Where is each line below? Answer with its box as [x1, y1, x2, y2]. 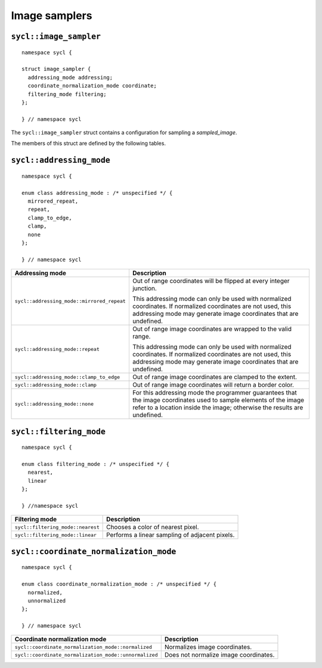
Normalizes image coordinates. [164, 643, 252, 651]
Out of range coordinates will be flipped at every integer [132, 277, 290, 285]
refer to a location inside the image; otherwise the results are [132, 403, 304, 412]
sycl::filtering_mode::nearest [14, 524, 100, 530]
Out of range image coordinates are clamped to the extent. [132, 373, 298, 381]
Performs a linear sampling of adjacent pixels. [106, 531, 235, 539]
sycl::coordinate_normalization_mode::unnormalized [14, 651, 158, 658]
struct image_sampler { [21, 66, 91, 73]
